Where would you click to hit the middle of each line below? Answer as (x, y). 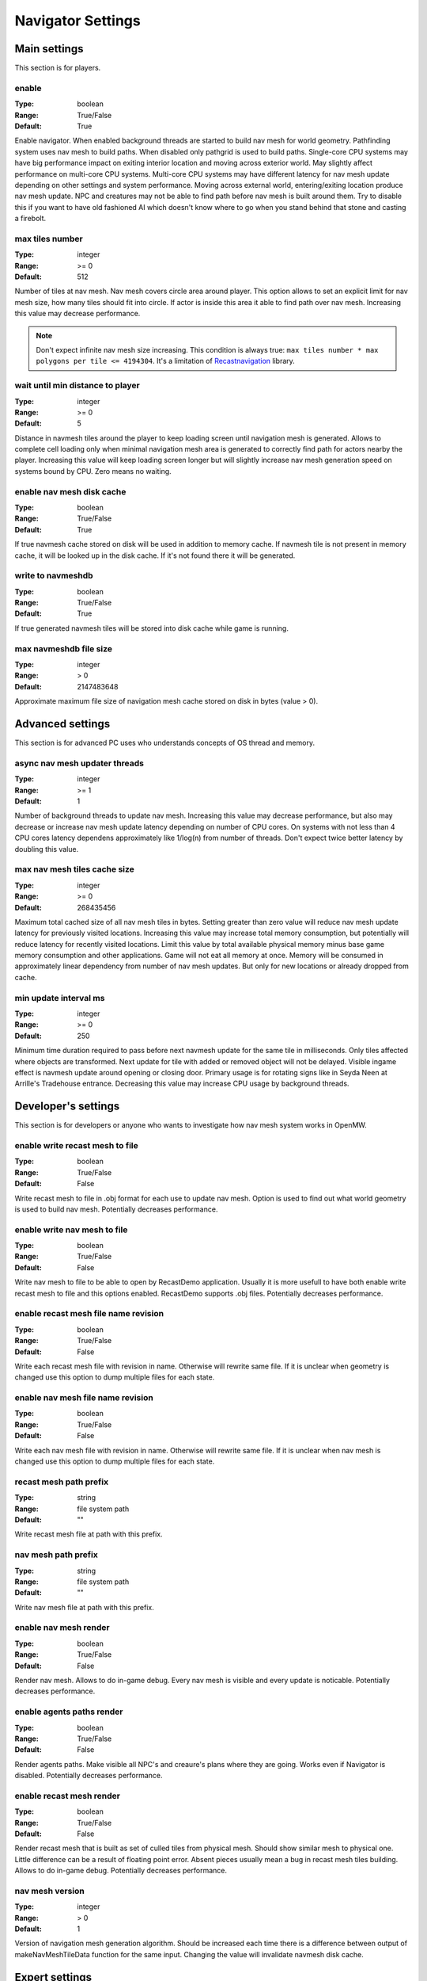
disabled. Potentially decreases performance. (89, 1776)
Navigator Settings (78, 21)
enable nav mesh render (62, 1628)
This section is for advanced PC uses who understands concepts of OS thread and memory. (165, 743)
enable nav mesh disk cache (70, 491)
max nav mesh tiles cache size (74, 869)
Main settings (49, 49)
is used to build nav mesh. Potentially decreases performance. (116, 1209)
